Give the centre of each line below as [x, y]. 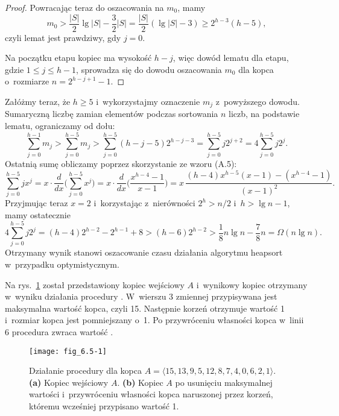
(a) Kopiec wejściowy [69, 382]
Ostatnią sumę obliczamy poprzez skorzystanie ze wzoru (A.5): [121, 163]
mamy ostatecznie [38, 214]
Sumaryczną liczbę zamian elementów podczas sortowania [112, 114]
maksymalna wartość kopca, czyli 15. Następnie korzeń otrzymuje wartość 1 [145, 308]
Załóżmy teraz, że [38, 102]
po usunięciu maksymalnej [224, 382]
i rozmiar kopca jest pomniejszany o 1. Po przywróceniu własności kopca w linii [154, 320]
